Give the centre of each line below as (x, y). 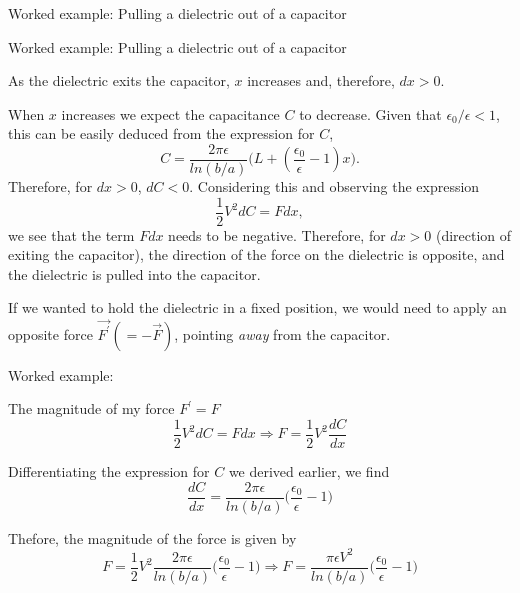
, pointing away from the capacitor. (282, 333)
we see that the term (71, 234)
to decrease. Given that (370, 113)
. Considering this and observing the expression (334, 186)
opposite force (50, 333)
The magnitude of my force (91, 408)
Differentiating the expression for (109, 471)
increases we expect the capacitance (170, 113)
